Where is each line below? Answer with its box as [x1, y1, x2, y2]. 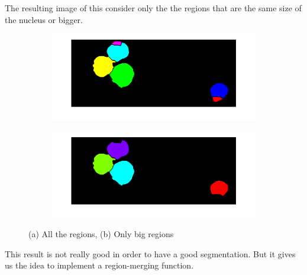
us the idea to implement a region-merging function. [5, 259, 194, 271]
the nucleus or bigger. [5, 13, 83, 25]
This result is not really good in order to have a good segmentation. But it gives [5, 247, 296, 260]
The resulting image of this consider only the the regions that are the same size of [5, 2, 302, 14]
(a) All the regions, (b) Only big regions [28, 228, 174, 240]
